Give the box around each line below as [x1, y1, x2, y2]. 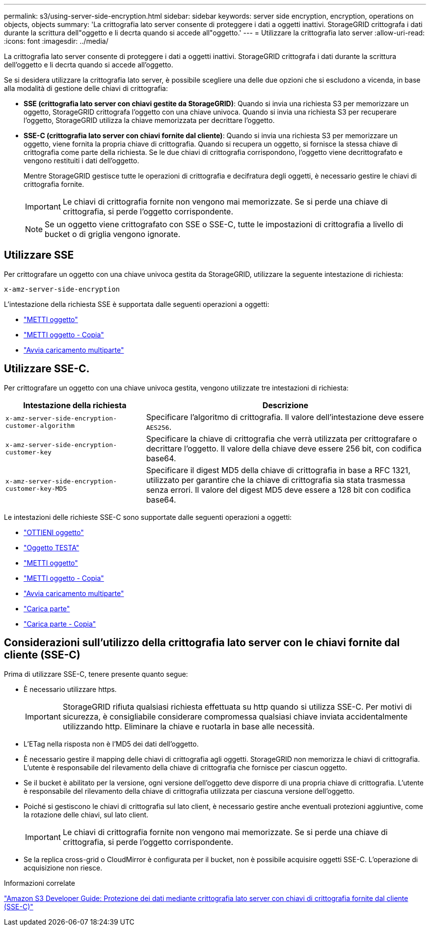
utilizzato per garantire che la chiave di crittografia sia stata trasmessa [146, 475, 405, 485]
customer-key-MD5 [5, 484, 67, 492]
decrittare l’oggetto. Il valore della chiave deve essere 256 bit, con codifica [146, 443, 422, 453]
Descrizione [262, 400, 308, 410]
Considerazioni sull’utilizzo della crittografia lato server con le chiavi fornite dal [4, 636, 400, 649]
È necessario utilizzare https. [24, 685, 117, 693]
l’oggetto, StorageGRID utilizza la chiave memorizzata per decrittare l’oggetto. [24, 116, 275, 124]
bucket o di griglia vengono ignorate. [45, 229, 181, 239]
